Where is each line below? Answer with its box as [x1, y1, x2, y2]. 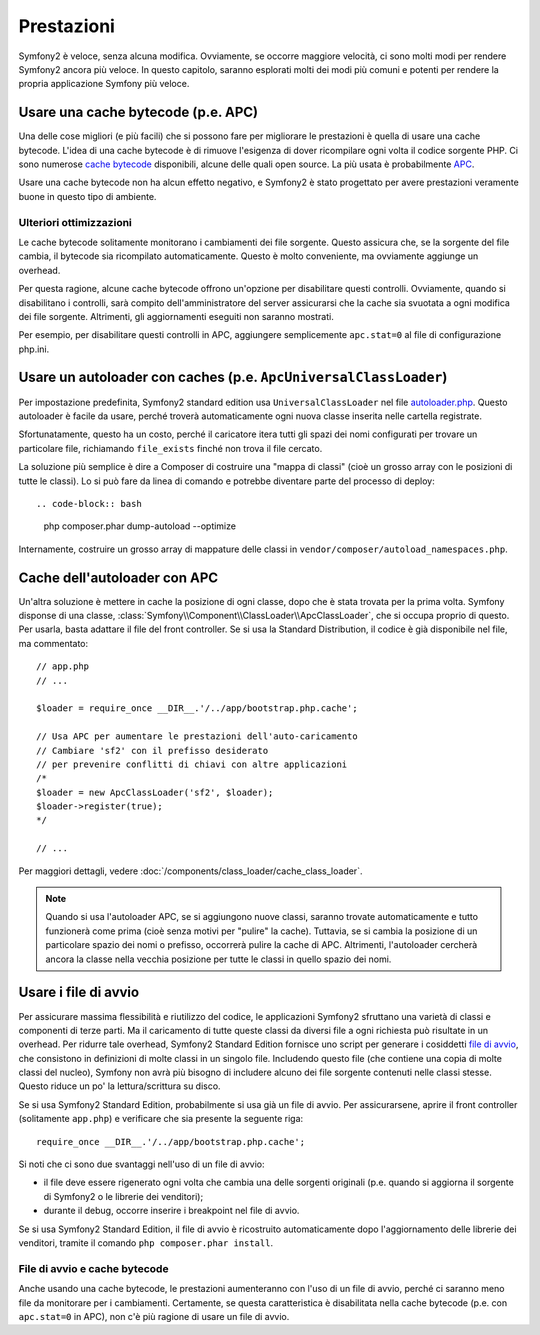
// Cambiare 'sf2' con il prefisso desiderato [36, 745, 269, 756]
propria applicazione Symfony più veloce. [18, 78, 190, 90]
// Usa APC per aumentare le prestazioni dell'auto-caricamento [36, 731, 359, 742]
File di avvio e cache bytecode [18, 1261, 169, 1275]
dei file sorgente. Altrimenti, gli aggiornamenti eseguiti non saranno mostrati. [18, 310, 334, 322]
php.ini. [18, 343, 50, 355]
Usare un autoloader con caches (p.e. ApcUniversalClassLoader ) [18, 369, 448, 386]
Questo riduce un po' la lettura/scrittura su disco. [18, 1080, 221, 1092]
